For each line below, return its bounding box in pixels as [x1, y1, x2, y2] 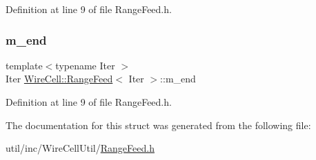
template [6, 58, 43, 72]
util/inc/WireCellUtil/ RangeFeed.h [6, 141, 155, 155]
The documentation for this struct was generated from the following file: [6, 117, 311, 132]
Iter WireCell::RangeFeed [6, 71, 113, 86]
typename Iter [55, 58, 115, 72]
